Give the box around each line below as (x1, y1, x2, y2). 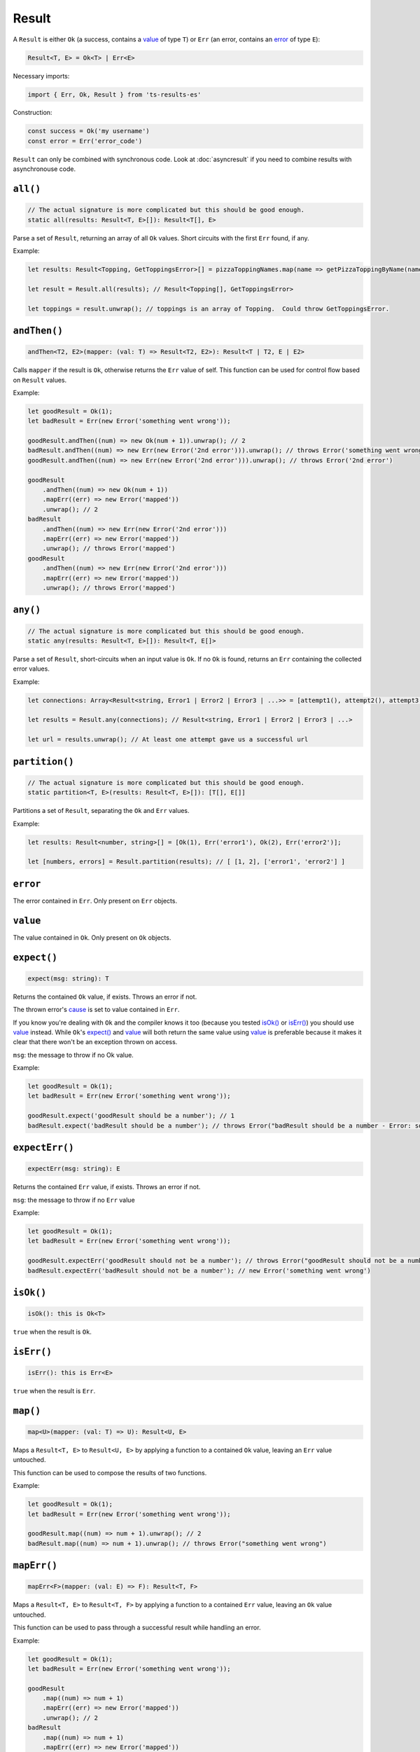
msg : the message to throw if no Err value (13, 1196, 136, 1204)
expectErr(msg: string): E (27, 1165, 120, 1173)
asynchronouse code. (13, 165, 76, 173)
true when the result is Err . (13, 1387, 96, 1395)
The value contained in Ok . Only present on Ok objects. (13, 933, 171, 942)
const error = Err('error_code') (27, 137, 143, 145)
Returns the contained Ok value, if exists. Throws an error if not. (13, 992, 197, 1001)
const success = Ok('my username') (27, 127, 150, 135)
